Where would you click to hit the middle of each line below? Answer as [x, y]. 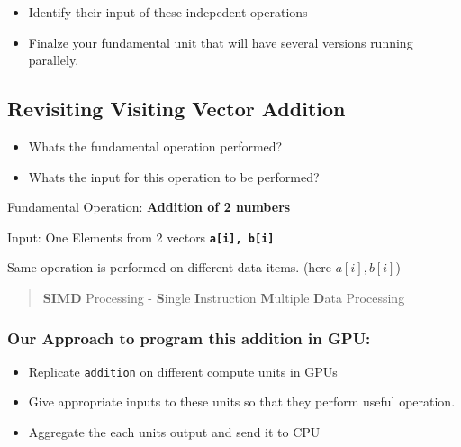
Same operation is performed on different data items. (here [170, 267]
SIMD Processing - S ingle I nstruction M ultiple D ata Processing [224, 298]
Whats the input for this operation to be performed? [174, 176]
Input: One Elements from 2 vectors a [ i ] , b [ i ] [141, 237]
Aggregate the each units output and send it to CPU [174, 432]
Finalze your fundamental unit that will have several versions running [221, 42]
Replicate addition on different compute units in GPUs [183, 371]
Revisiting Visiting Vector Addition [176, 109]
